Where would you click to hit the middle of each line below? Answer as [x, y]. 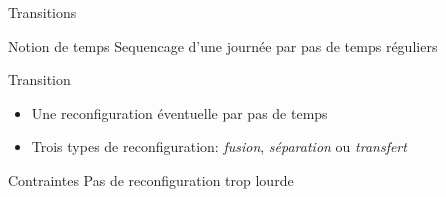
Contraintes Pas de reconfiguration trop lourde [151, 179]
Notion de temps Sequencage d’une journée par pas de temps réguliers [223, 45]
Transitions [42, 12]
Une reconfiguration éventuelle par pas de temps [179, 112]
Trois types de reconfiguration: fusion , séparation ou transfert [219, 146]
